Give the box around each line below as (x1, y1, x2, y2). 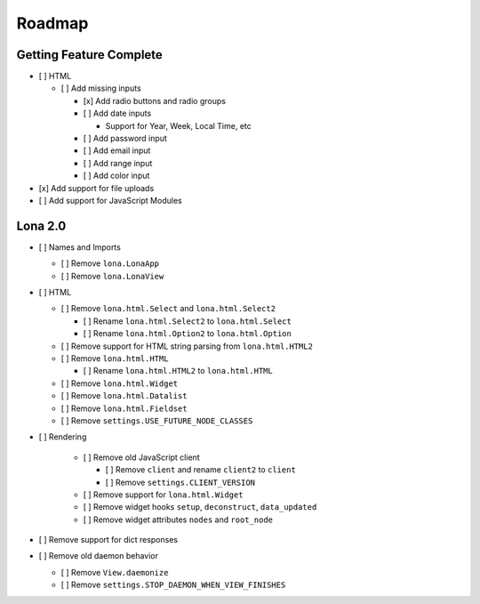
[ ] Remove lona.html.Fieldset (60, 403, 188, 414)
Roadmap (16, 13, 89, 33)
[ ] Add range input (83, 157, 153, 168)
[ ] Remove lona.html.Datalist (60, 391, 188, 401)
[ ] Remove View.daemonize (60, 567, 169, 577)
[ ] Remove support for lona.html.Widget (83, 489, 244, 500)
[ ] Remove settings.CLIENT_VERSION (105, 477, 256, 487)
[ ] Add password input (83, 133, 168, 144)
